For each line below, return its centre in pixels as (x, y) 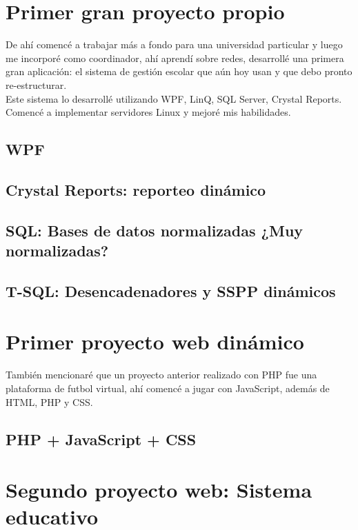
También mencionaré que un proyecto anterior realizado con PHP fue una (161, 375)
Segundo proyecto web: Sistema (159, 490)
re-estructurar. (36, 84)
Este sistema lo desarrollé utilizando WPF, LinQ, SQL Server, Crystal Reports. (174, 98)
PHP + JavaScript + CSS (101, 439)
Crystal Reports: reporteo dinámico (136, 189)
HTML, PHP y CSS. (49, 401)
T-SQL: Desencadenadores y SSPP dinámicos (171, 291)
